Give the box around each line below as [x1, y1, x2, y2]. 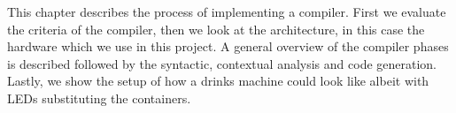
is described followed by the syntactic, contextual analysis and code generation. [7, 54, 437, 72]
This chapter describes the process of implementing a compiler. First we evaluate [7, 3, 446, 20]
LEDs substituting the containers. [7, 88, 191, 107]
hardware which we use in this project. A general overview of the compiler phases [7, 37, 449, 56]
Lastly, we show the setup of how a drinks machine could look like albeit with [7, 72, 429, 90]
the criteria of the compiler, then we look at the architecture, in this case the [7, 19, 425, 38]
